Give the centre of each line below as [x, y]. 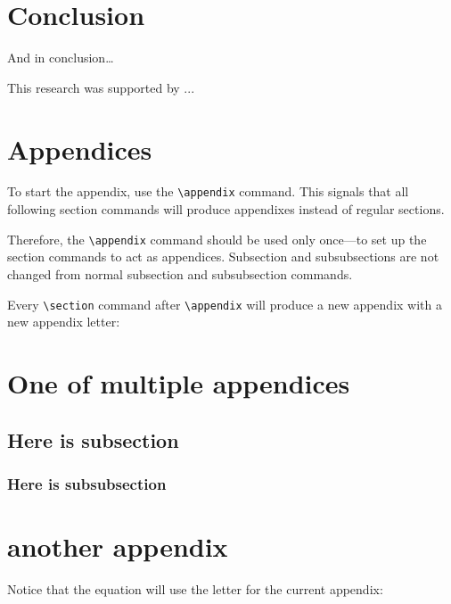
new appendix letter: [64, 322]
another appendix [118, 546]
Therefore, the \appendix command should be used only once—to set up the [217, 239]
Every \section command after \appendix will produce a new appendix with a [225, 304]
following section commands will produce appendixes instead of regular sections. [226, 209]
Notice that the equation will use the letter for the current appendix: [195, 588]
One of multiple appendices [179, 382]
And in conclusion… [61, 58]
